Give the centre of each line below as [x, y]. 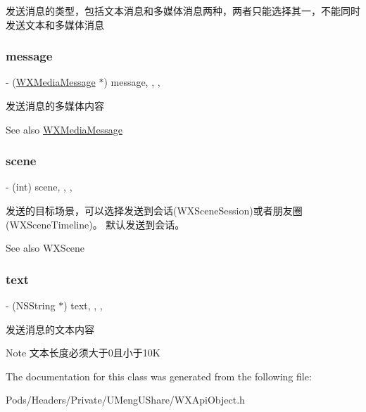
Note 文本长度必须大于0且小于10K [83, 353]
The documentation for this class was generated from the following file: [159, 376]
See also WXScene [45, 248]
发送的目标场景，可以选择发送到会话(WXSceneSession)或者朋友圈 [154, 210]
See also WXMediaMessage [64, 129]
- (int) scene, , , [39, 187]
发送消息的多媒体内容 [55, 105]
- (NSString [31, 305]
